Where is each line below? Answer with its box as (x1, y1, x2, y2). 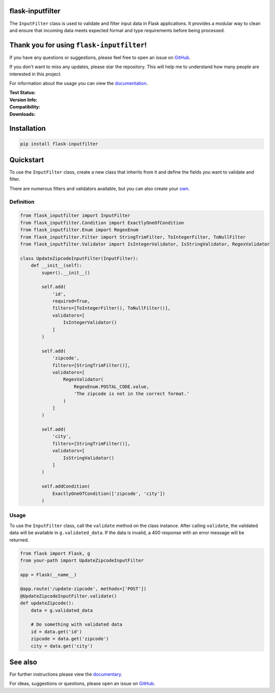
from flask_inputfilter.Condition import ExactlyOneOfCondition (20, 219, 184, 226)
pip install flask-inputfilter (20, 141, 99, 147)
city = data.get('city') (31, 643, 93, 649)
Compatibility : (9, 104, 41, 110)
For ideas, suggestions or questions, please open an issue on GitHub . (9, 680, 155, 687)
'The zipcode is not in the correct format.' (74, 391, 189, 397)
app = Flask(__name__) (20, 572, 77, 577)
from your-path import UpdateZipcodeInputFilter (20, 558, 144, 563)
